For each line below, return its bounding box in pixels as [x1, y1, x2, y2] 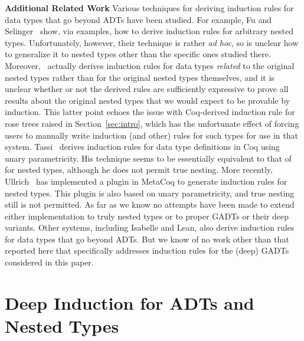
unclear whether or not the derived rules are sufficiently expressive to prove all [5, 83, 289, 95]
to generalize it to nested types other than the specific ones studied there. [5, 48, 271, 60]
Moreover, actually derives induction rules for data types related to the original [5, 59, 295, 71]
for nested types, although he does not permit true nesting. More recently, [5, 163, 273, 176]
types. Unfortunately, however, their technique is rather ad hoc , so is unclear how [5, 36, 299, 48]
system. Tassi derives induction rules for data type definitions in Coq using [5, 140, 280, 153]
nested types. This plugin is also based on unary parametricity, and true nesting [5, 186, 295, 199]
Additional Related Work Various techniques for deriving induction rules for [5, 2, 294, 14]
